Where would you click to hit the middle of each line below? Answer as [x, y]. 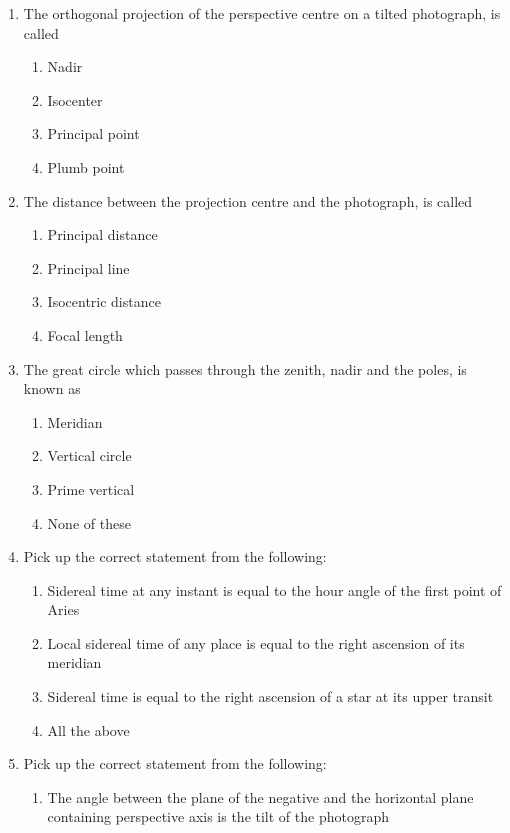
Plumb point [86, 166]
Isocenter [75, 99]
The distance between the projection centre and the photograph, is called [248, 200]
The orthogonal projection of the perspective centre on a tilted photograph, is [262, 13]
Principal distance [102, 234]
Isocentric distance [104, 301]
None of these [89, 522]
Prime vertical [91, 488]
